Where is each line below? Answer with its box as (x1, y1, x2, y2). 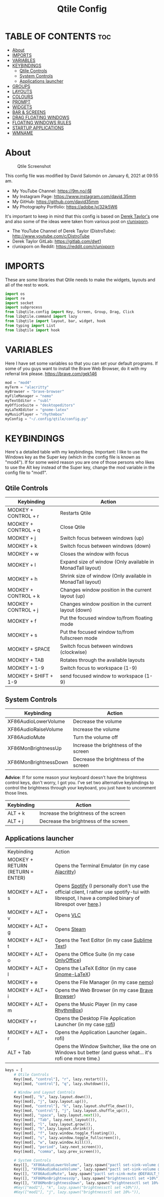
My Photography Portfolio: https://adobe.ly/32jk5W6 (12, 204, 118, 209)
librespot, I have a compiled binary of (55, 894, 140, 901)
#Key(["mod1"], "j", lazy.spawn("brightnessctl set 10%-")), (14, 1190, 141, 1195)
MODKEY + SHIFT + (7, 673, 54, 680)
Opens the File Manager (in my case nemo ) (55, 979, 154, 986)
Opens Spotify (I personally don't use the (55, 882, 149, 889)
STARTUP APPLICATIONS (12, 124, 64, 130)
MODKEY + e (7, 979, 38, 986)
